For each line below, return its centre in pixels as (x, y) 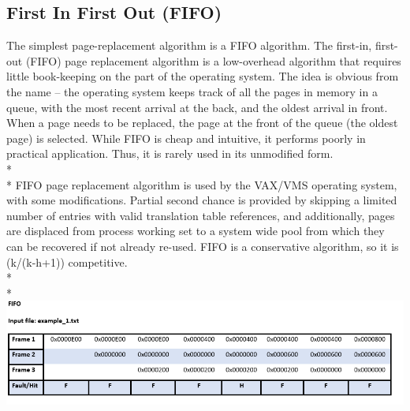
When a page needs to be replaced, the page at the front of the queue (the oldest (202, 123)
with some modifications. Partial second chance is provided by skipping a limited (202, 200)
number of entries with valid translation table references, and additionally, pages (201, 215)
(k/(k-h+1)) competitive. (67, 262)
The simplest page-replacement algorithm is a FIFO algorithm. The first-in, (189, 45)
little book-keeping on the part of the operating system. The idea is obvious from (203, 76)
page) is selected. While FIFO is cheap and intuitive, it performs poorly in (186, 138)
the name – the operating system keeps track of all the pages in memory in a (192, 91)
